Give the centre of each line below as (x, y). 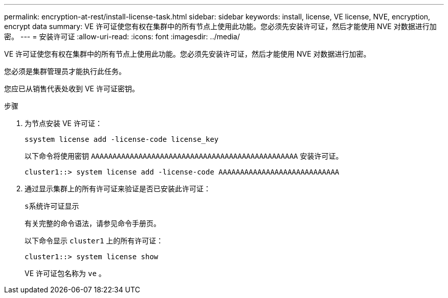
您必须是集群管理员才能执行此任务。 (65, 71)
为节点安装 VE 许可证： (63, 123)
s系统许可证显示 (52, 206)
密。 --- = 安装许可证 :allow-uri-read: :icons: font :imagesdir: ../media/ (122, 36)
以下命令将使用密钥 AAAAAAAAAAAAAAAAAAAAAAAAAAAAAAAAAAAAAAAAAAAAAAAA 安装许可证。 (184, 156)
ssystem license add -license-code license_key (122, 139)
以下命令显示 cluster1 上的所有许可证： (94, 241)
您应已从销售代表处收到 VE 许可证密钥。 (72, 89)
